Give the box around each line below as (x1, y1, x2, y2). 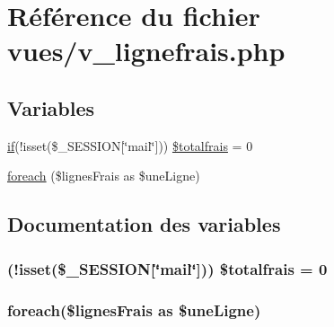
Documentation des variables (7, 210, 281, 238)
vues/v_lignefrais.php (7, 32, 286, 69)
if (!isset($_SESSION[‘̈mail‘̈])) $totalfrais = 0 (7, 136, 253, 155)
